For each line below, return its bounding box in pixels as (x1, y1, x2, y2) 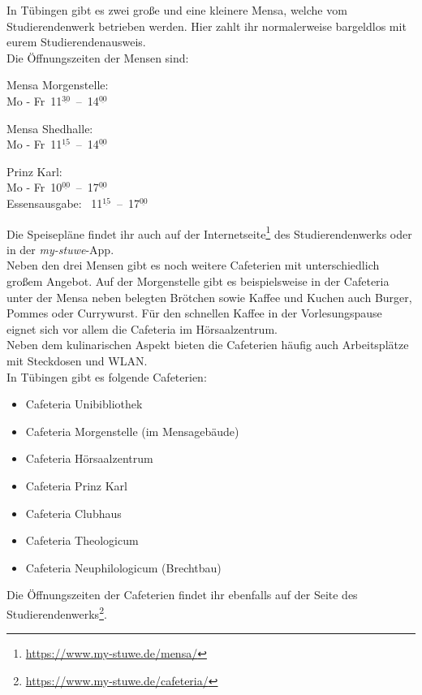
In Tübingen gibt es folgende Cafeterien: (6, 368, 207, 385)
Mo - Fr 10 (6, 179, 62, 196)
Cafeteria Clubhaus (25, 504, 122, 521)
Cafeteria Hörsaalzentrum (25, 450, 153, 467)
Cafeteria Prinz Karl (25, 477, 127, 494)
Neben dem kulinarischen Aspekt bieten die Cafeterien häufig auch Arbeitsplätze (6, 336, 409, 353)
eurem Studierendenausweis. (6, 33, 146, 50)
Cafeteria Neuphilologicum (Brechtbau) (25, 559, 222, 576)
